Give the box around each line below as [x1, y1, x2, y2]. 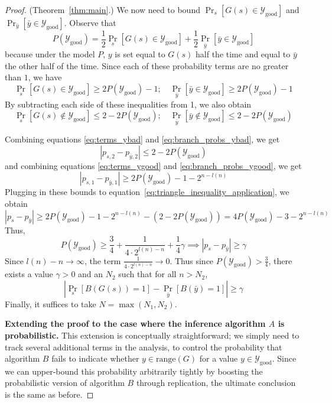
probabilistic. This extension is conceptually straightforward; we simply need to [5, 329, 300, 341]
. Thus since [170, 254, 214, 266]
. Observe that [64, 17, 116, 28]
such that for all [118, 268, 177, 280]
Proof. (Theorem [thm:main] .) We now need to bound [5, 4, 200, 15]
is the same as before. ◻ [5, 388, 94, 401]
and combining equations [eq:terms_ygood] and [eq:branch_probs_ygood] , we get [5, 159, 302, 171]
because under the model [5, 48, 95, 60]
